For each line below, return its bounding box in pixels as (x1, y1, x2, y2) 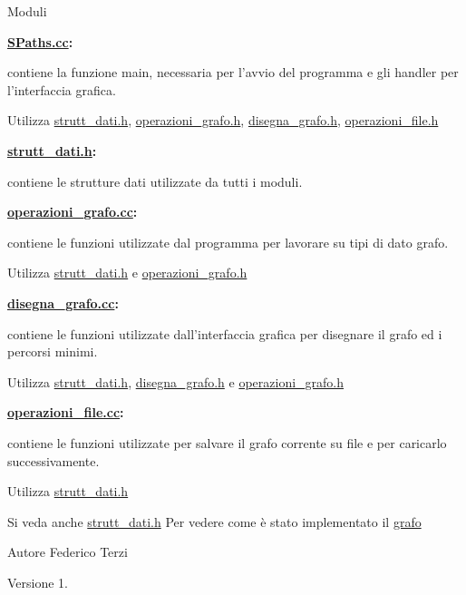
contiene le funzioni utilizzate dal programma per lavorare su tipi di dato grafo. (7, 232, 449, 251)
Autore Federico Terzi (7, 542, 128, 561)
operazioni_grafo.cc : (7, 202, 138, 221)
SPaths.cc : (7, 32, 73, 51)
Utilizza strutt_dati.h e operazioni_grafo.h (7, 263, 248, 282)
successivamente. (7, 451, 100, 470)
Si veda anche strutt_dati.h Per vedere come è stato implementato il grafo (7, 512, 422, 531)
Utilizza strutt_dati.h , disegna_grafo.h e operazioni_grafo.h (7, 372, 345, 391)
